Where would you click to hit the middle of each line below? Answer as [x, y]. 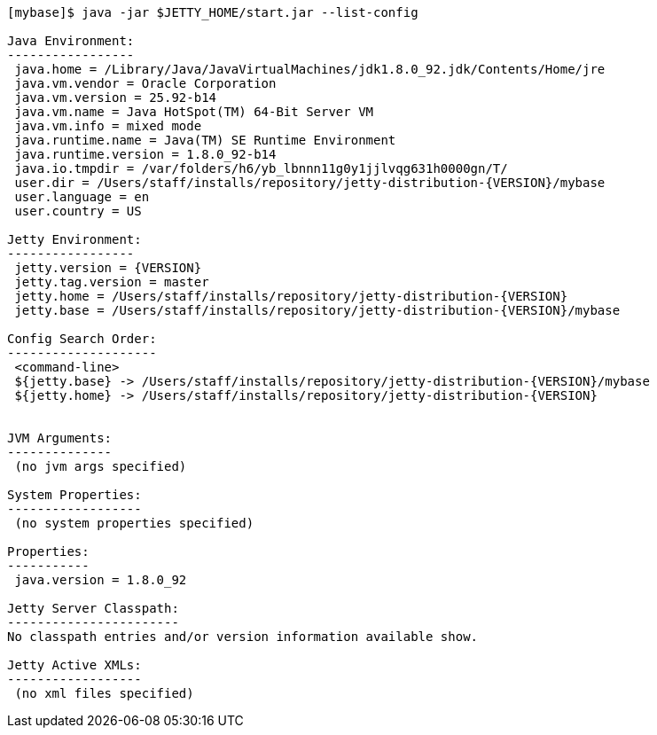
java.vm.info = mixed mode [108, 126]
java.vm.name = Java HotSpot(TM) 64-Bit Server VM [194, 112]
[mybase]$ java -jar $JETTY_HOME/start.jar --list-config [213, 12]
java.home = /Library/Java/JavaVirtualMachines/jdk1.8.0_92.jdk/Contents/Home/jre [310, 69]
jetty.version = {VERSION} [108, 268]
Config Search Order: [82, 339]
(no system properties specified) [134, 523]
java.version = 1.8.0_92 [101, 580]
